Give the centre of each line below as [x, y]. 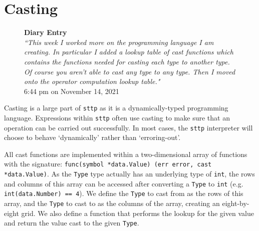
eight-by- [236, 203]
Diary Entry [46, 32]
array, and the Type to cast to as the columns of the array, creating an [112, 203]
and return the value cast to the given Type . [72, 223]
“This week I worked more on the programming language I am [119, 42]
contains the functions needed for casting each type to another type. [127, 61]
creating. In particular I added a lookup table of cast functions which [129, 52]
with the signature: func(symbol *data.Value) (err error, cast [108, 164]
